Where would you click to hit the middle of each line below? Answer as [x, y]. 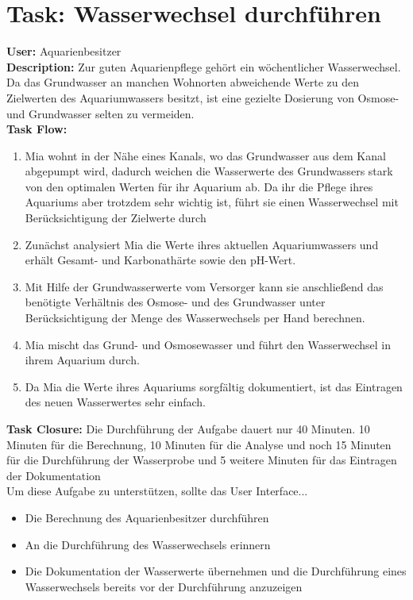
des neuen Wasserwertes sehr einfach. [115, 402]
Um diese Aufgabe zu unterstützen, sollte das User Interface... [157, 491]
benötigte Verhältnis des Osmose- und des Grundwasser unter [175, 302]
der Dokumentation [54, 475]
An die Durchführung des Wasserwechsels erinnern [148, 544]
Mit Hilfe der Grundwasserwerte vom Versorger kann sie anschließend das [204, 286]
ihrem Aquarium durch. [82, 360]
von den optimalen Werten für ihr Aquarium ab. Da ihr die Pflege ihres [199, 186]
